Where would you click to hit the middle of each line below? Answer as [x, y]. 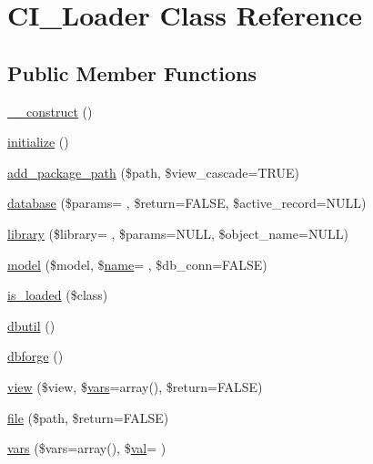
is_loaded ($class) [58, 295]
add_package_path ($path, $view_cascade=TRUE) [153, 172]
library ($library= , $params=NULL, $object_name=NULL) [178, 233]
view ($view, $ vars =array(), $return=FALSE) [135, 386]
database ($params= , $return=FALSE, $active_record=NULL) [187, 203]
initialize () [38, 142]
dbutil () [31, 325]
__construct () [50, 111]
